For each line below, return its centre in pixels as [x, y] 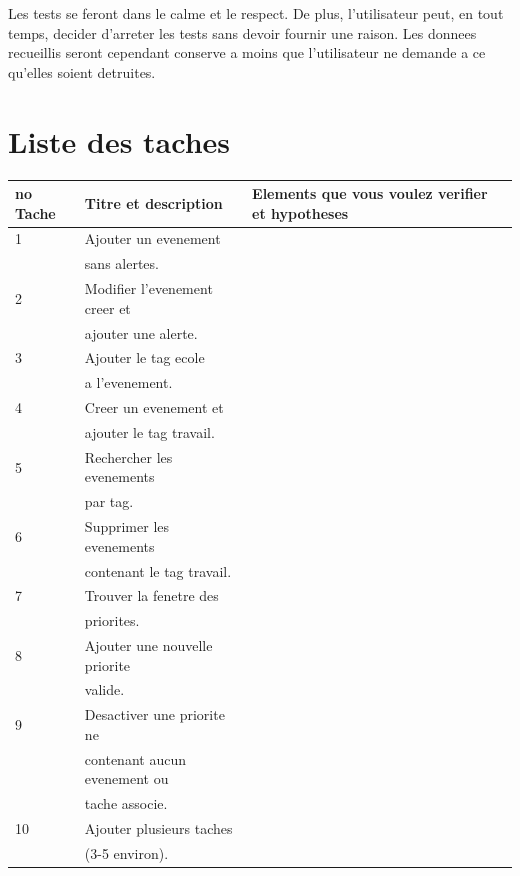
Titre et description [153, 202]
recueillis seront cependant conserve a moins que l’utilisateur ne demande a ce [247, 52]
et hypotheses [300, 212]
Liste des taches [119, 140]
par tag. [109, 501]
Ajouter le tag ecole [144, 357]
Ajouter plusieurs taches [158, 828]
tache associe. [126, 803]
